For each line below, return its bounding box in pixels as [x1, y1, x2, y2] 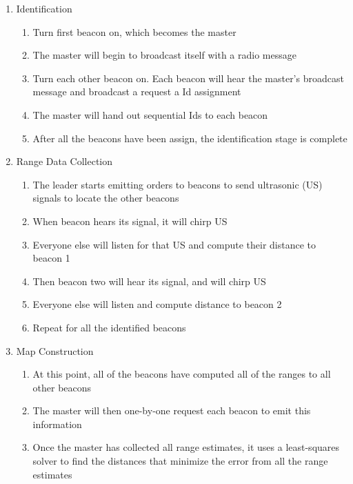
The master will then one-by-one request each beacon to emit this [32, 403, 311, 418]
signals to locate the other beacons [32, 191, 179, 205]
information [32, 416, 82, 431]
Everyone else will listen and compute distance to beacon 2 [32, 297, 282, 311]
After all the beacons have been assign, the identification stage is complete [32, 130, 347, 145]
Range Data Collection [16, 154, 113, 168]
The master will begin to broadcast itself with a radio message [32, 48, 296, 62]
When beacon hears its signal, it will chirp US [32, 213, 228, 228]
